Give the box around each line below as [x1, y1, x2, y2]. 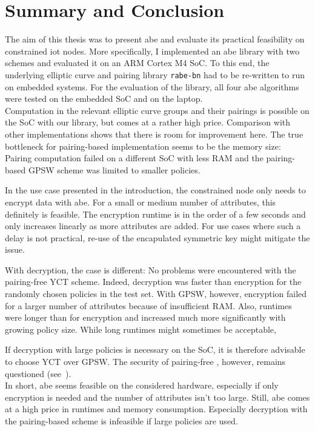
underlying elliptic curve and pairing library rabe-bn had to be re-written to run [5, 68, 305, 81]
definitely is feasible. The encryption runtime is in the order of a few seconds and [5, 207, 306, 220]
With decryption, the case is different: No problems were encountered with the [5, 263, 296, 276]
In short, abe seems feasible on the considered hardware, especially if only [5, 379, 279, 392]
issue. [5, 243, 25, 256]
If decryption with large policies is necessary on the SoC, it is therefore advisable [5, 343, 305, 356]
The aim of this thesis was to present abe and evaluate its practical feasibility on [5, 33, 305, 45]
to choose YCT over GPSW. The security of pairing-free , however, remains [5, 355, 286, 368]
